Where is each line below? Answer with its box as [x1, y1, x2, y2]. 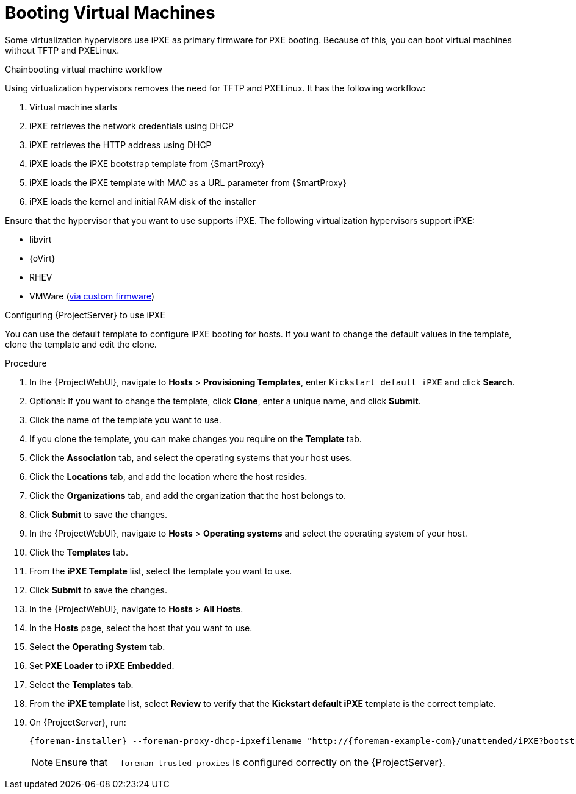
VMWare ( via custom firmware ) [29, 290, 155, 301]
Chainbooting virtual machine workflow [5, 63, 163, 74]
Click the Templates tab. [29, 546, 128, 557]
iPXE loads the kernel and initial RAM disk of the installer [29, 196, 256, 207]
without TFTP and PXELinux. [5, 45, 120, 55]
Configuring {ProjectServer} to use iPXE [5, 309, 165, 320]
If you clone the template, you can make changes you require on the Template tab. [29, 433, 362, 444]
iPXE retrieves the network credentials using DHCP [29, 120, 234, 131]
